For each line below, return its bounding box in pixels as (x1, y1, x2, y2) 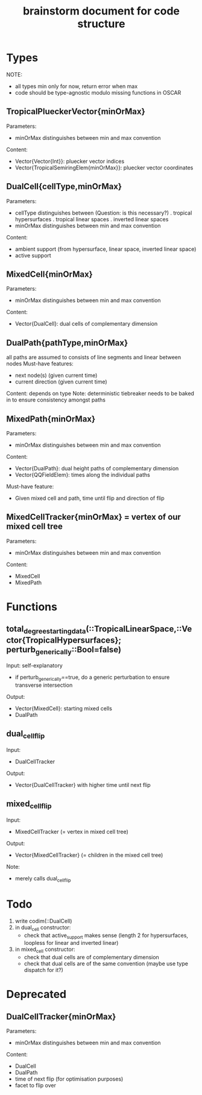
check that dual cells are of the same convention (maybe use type (24, 960, 189, 967)
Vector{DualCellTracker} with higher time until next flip (14, 781, 151, 788)
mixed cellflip (6, 799, 52, 810)
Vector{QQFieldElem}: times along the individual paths (14, 472, 151, 478)
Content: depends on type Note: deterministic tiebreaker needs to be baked (6, 390, 195, 397)
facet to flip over (14, 1082, 56, 1089)
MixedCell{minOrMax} (6, 269, 93, 279)
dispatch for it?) (24, 967, 63, 974)
